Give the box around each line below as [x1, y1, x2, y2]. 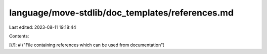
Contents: [9, 33, 29, 39]
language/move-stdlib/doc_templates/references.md [9, 7, 234, 18]
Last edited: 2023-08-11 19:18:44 [9, 24, 77, 30]
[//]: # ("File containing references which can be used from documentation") [9, 42, 165, 48]
